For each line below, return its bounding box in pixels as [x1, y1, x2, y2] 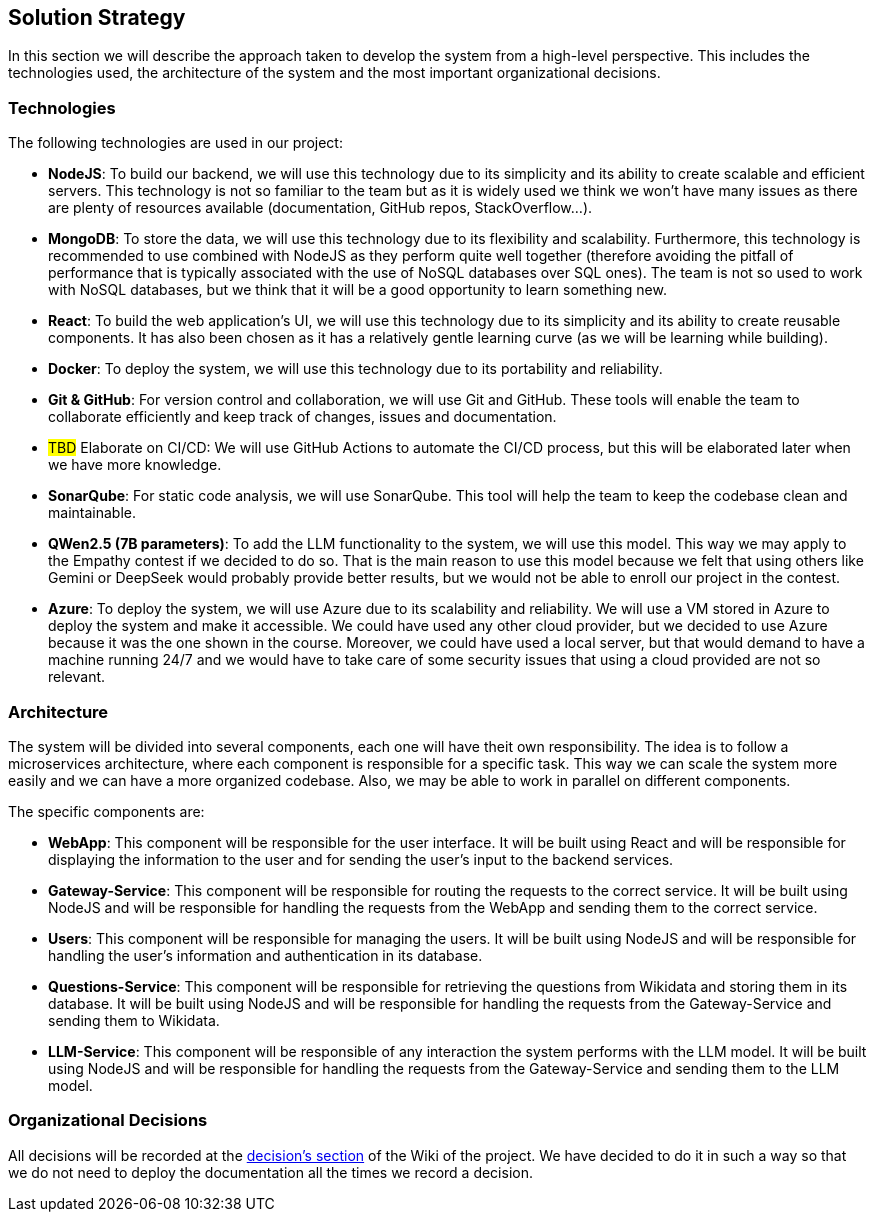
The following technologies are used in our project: [8, 134, 343, 152]
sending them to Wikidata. [48, 1011, 220, 1029]
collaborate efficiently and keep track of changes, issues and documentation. [48, 408, 557, 426]
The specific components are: [8, 802, 205, 820]
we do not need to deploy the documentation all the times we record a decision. [8, 1163, 533, 1181]
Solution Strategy [8, 5, 186, 30]
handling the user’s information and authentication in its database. [48, 946, 483, 964]
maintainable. [48, 504, 136, 522]
